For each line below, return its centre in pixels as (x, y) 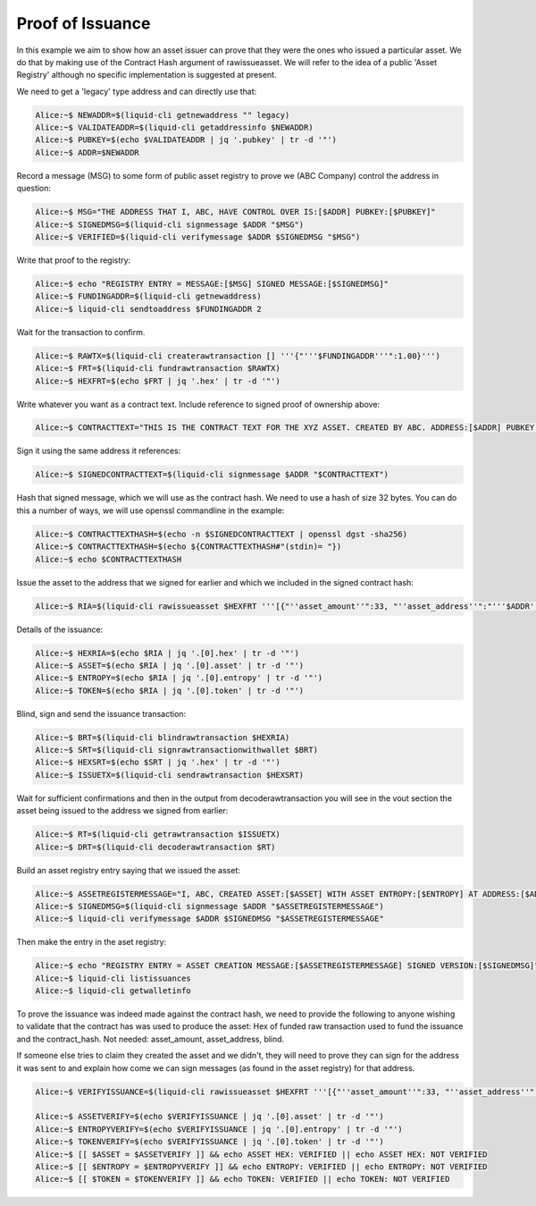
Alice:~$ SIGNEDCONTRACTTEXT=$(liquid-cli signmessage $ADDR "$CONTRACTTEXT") (212, 475)
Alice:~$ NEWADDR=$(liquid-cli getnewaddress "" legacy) (163, 115)
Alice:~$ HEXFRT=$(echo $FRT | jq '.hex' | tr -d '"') (158, 381)
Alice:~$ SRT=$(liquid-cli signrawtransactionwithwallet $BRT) (177, 750)
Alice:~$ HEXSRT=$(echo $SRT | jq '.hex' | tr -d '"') (158, 763)
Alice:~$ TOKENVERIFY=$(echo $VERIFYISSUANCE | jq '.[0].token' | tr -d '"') (209, 1142)
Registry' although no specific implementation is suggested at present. (147, 75)
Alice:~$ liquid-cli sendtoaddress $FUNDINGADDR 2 (149, 309)
